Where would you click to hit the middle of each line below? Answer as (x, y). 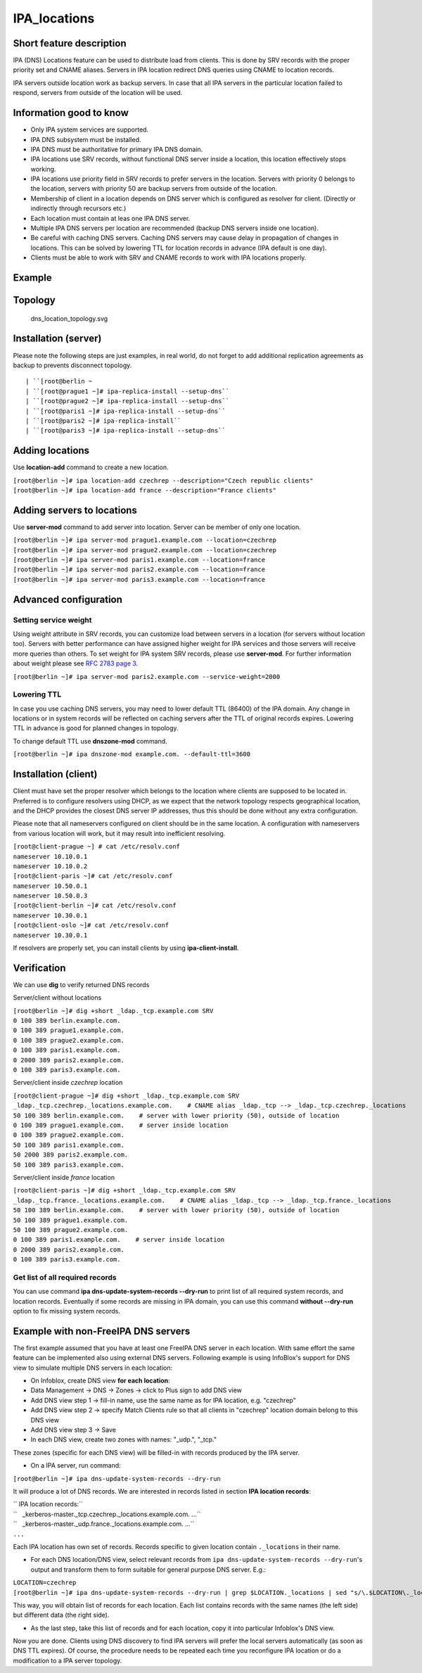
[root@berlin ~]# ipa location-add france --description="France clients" (145, 490)
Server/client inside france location (64, 1177)
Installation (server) (57, 339)
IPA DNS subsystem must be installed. (86, 139)
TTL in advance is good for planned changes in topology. (96, 728)
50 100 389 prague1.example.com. (71, 1220)
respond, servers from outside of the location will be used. (98, 93)
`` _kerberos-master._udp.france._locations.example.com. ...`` (104, 1524)
